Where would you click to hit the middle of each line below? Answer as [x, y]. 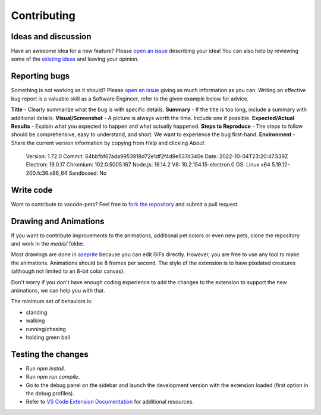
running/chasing [46, 329]
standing [37, 312]
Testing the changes [50, 354]
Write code [32, 190]
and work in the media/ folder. [48, 244]
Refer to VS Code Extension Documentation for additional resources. [110, 402]
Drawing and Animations [58, 221]
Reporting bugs [40, 76]
